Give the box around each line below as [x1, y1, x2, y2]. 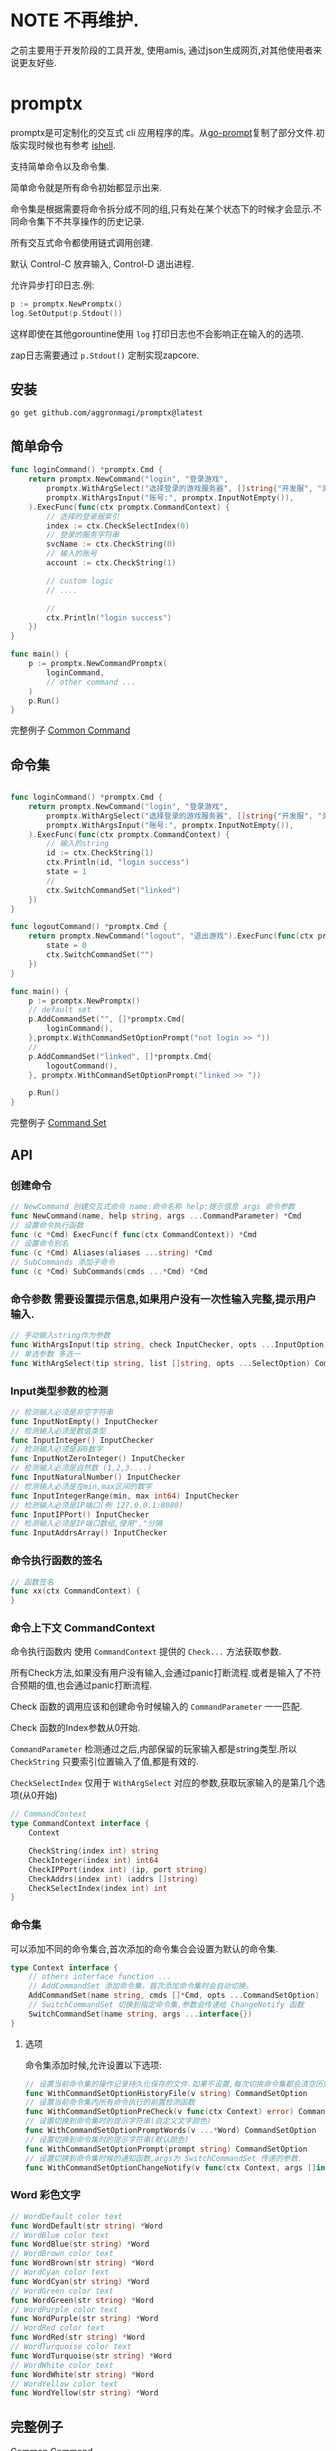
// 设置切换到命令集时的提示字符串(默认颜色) [24, 2134, 190, 2145]
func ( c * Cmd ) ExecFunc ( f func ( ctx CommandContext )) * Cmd [10, 1229, 257, 1240]
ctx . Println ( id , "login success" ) [46, 857, 190, 868]
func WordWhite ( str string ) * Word [10, 2369, 155, 2380]
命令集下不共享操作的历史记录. [18, 215, 145, 227]
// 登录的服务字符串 [46, 530, 120, 540]
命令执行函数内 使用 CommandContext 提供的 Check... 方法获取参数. [10, 1646, 282, 1658]
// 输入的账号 [46, 549, 98, 559]
